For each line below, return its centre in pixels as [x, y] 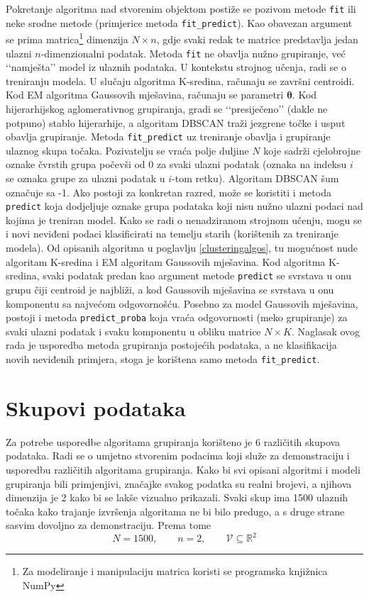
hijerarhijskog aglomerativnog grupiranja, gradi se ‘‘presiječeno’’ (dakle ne [167, 108]
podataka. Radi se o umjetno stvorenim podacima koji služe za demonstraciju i [178, 456]
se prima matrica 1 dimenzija [67, 38]
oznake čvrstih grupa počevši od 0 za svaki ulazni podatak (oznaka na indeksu [176, 164]
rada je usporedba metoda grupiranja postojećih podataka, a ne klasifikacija [171, 345]
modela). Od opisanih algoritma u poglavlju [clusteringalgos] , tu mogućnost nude [182, 248]
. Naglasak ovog [326, 331]
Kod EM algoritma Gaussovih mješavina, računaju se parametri [145, 95]
